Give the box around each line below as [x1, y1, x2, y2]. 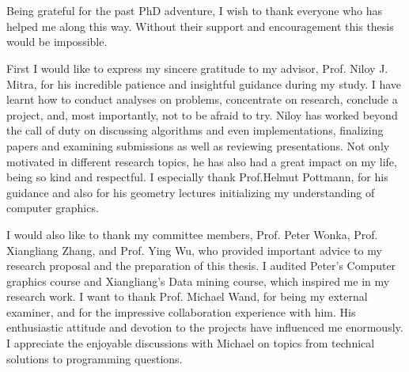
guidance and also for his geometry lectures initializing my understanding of [6, 184, 375, 200]
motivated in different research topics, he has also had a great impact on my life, [6, 153, 397, 169]
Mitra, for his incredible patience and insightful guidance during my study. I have [6, 75, 402, 92]
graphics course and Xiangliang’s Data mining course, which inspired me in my [6, 272, 390, 289]
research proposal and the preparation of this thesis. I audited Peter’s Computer [6, 257, 396, 274]
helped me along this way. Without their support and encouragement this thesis [6, 17, 394, 34]
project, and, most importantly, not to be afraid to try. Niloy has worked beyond [6, 106, 398, 123]
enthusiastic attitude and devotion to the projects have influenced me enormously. [6, 319, 403, 336]
